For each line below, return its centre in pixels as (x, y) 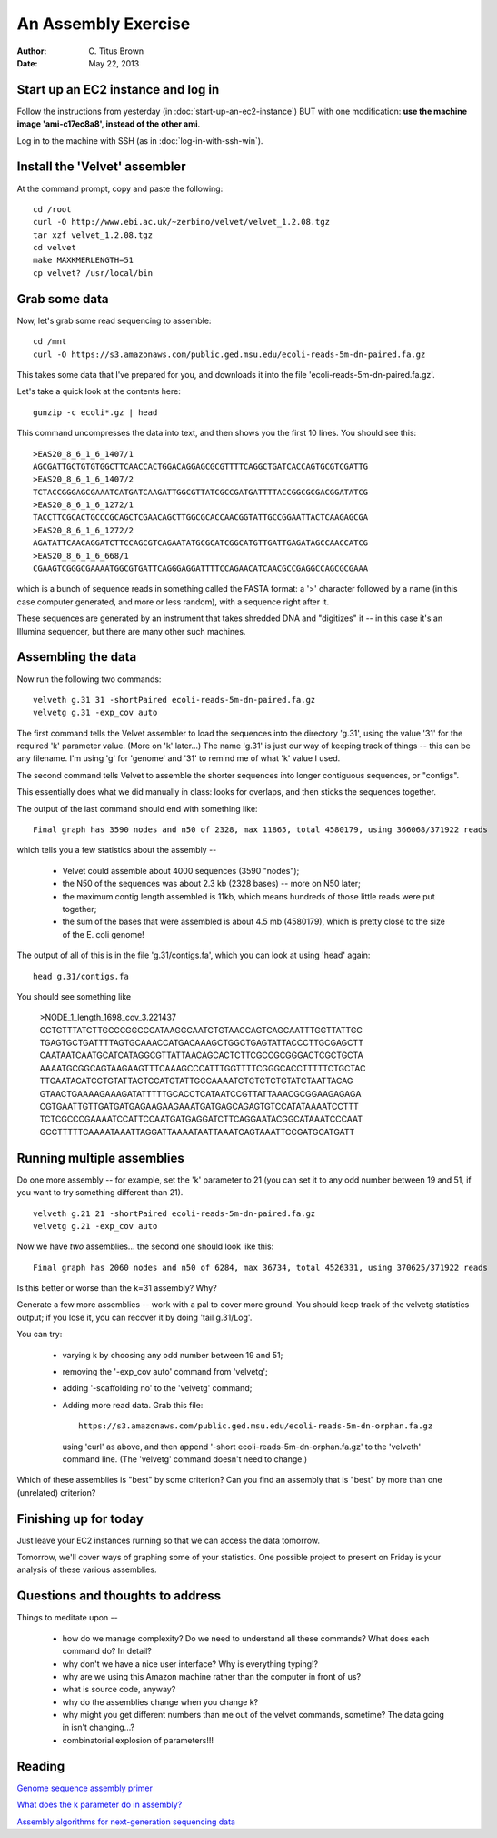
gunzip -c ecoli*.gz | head (95, 412)
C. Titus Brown (116, 51)
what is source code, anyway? (119, 1690)
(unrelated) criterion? (56, 1492)
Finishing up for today (80, 1519)
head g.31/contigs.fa (81, 976)
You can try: (40, 1335)
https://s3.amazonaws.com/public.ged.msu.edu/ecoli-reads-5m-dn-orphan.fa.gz (256, 1426)
